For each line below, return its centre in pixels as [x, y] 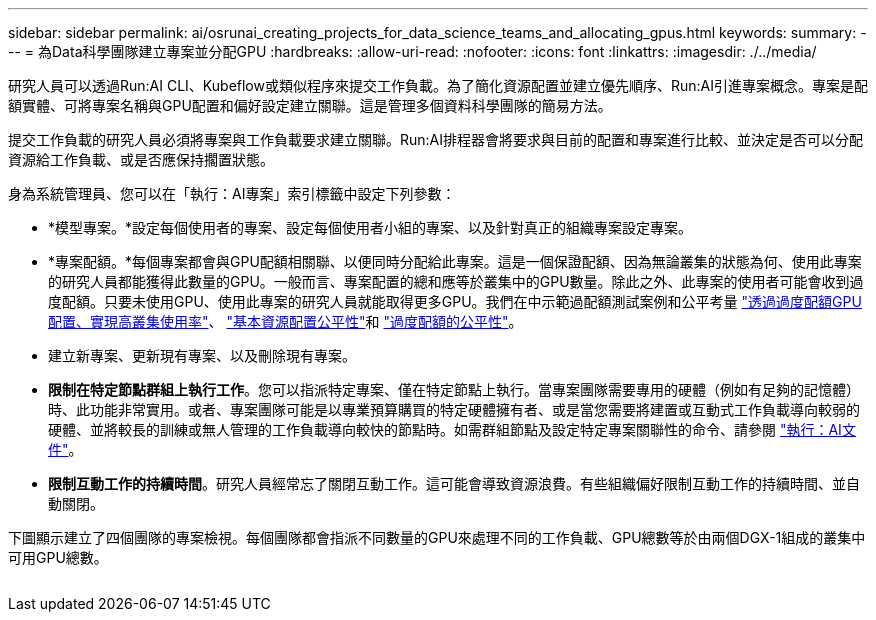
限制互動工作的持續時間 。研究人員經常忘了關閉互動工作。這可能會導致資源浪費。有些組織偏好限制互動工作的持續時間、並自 [454, 483]
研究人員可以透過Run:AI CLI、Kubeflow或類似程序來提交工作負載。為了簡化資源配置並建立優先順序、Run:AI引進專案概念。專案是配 [438, 85]
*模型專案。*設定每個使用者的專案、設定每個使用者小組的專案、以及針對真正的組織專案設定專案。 [370, 227]
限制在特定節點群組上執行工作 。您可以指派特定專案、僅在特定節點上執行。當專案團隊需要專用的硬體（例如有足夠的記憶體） [454, 389]
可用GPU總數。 [58, 557]
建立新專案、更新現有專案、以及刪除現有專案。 [202, 355]
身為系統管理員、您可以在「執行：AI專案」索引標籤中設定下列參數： [232, 193]
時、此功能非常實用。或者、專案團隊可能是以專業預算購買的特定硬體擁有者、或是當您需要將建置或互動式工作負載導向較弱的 [454, 409]
